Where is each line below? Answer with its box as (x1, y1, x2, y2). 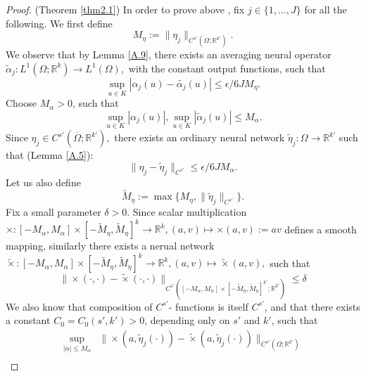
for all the (304, 2, 347, 16)
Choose (6, 96, 37, 110)
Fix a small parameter (6, 205, 101, 219)
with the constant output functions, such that (128, 60, 326, 75)
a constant (6, 313, 51, 328)
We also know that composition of (6, 299, 153, 313)
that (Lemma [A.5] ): (6, 148, 94, 162)
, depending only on (144, 313, 230, 328)
